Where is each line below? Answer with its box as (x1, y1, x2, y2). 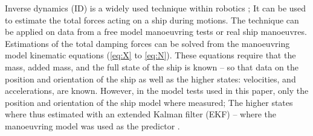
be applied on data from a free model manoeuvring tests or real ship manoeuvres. (5, 25, 307, 38)
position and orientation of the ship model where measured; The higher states (5, 96, 293, 108)
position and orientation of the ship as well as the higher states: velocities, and (5, 72, 296, 85)
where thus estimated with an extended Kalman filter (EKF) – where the (5, 108, 277, 120)
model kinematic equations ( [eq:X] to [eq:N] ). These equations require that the (5, 49, 296, 61)
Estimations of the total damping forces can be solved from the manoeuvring (5, 37, 290, 49)
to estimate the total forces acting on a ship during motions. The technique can (5, 13, 299, 26)
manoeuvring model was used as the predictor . (5, 119, 180, 132)
